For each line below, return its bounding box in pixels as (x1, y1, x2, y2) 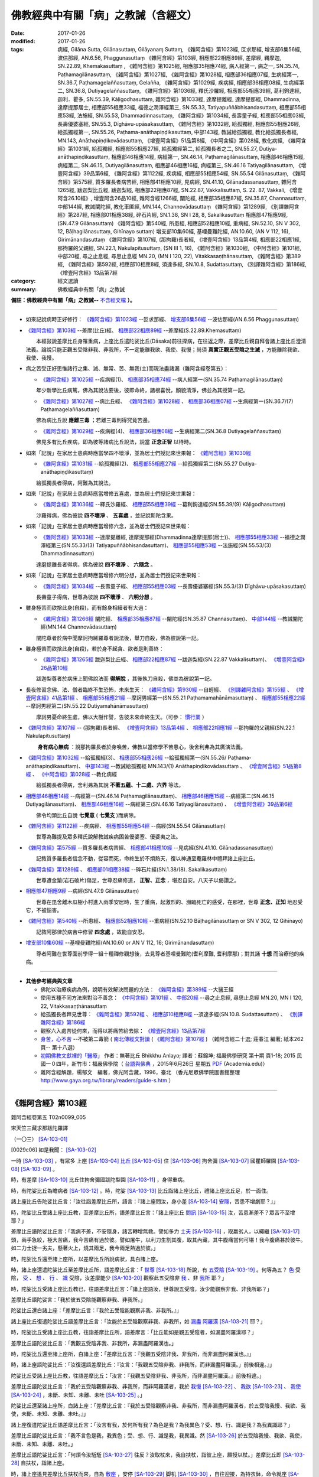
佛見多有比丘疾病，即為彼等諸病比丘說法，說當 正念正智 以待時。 (35, 438, 194, 445)
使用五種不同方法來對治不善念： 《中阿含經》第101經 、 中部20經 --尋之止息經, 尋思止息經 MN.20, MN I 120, (40, 994, 303, 1001)
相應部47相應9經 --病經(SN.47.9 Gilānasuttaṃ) (25, 887, 139, 894)
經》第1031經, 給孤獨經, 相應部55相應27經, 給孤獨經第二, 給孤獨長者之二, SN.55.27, (57, 145, 258, 152)
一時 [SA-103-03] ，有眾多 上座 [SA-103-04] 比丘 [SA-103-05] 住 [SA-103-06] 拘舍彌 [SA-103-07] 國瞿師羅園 (11, 1157, 276, 1164)
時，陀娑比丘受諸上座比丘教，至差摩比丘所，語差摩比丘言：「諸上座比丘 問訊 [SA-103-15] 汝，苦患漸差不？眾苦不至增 (11, 1209, 295, 1216)
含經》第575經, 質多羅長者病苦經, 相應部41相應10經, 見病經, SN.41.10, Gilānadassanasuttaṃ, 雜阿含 (57, 178, 297, 186)
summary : (11, 285, 37, 292)
